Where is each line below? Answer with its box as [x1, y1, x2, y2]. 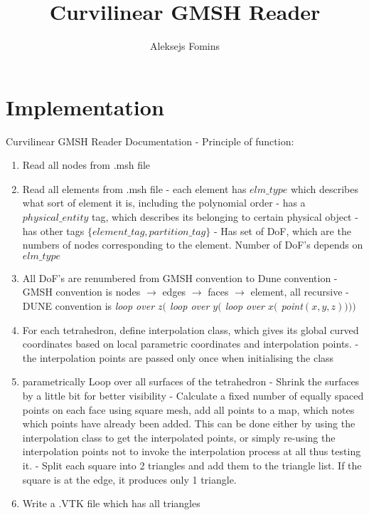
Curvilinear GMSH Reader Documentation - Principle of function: [6, 133, 294, 148]
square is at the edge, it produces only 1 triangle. [22, 472, 237, 487]
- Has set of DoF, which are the [213, 223, 351, 238]
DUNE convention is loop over [22, 298, 155, 313]
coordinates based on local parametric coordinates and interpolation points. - [22, 336, 359, 351]
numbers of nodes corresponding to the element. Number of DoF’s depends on [22, 237, 363, 252]
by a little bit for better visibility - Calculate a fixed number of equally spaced [22, 387, 364, 402]
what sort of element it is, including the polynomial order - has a [22, 195, 306, 210]
